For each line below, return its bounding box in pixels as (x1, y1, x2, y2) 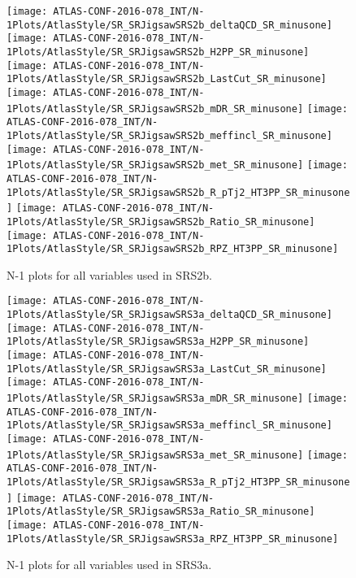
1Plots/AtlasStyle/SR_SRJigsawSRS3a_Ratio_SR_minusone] (7, 506, 315, 518)
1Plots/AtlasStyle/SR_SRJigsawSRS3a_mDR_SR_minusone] (7, 393, 304, 404)
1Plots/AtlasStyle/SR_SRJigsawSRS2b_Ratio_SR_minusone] (7, 215, 315, 228)
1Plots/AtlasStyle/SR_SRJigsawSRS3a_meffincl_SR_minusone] (7, 419, 332, 432)
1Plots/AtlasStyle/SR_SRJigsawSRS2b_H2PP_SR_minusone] (7, 46, 310, 58)
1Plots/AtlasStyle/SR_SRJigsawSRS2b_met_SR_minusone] (7, 159, 304, 172)
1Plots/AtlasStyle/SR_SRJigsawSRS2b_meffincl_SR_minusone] (7, 129, 332, 141)
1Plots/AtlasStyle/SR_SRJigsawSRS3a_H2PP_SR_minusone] (7, 336, 310, 348)
